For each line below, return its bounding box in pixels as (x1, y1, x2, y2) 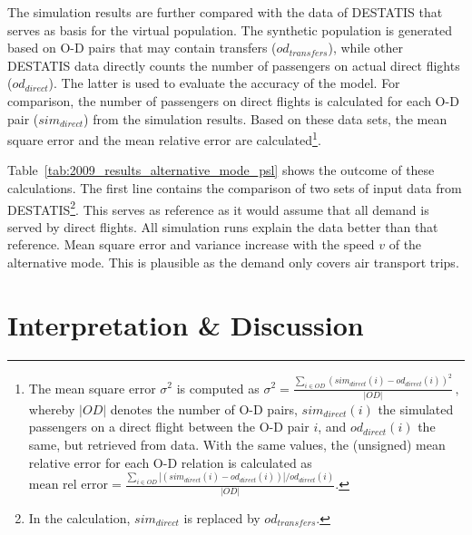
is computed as (176, 378, 260, 397)
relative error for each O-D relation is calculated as (28, 452, 312, 472)
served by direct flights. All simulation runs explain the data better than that (7, 217, 438, 236)
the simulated (378, 399, 454, 418)
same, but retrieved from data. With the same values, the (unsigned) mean (28, 435, 446, 454)
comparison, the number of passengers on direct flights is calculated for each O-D (7, 91, 459, 110)
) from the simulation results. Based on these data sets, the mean (84, 109, 447, 128)
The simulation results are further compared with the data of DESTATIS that (7, 3, 443, 21)
